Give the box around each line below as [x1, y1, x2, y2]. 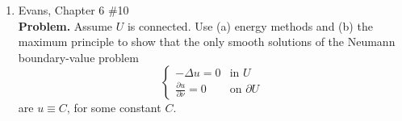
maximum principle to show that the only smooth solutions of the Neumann [18, 33, 396, 50]
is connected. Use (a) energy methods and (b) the [127, 17, 373, 34]
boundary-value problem [18, 48, 139, 65]
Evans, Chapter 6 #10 [18, 2, 129, 18]
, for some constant [66, 99, 161, 116]
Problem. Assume [18, 17, 113, 34]
